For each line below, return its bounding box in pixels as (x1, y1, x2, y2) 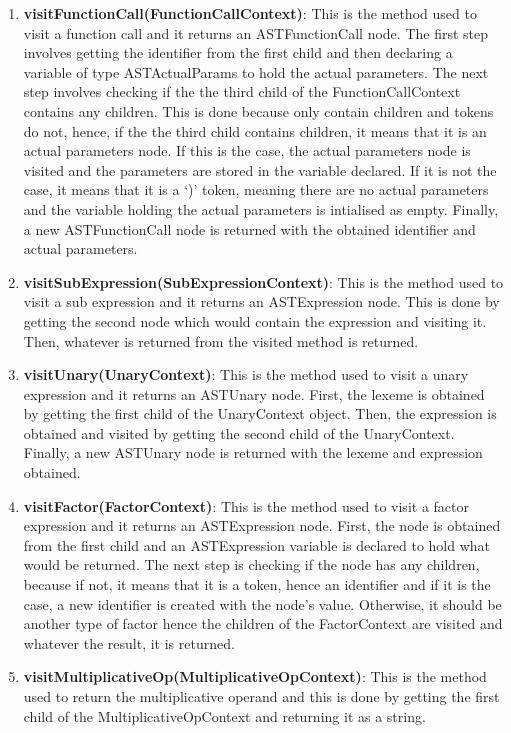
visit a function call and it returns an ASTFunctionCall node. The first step (23, 22, 489, 43)
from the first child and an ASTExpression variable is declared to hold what (23, 534, 491, 555)
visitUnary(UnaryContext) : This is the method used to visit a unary (23, 364, 469, 385)
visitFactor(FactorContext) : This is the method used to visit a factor (23, 495, 469, 516)
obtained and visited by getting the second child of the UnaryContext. (23, 422, 455, 443)
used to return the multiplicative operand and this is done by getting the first (23, 686, 500, 706)
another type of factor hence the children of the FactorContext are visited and (23, 613, 503, 634)
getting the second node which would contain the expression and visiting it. (23, 310, 487, 331)
